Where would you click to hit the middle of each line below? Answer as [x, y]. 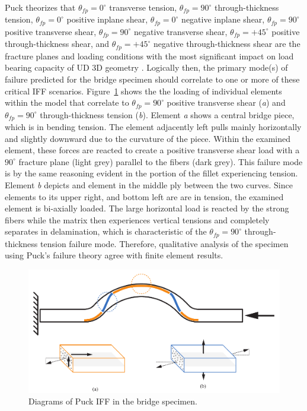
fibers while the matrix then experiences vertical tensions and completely [137, 219]
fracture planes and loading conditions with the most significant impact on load [149, 56]
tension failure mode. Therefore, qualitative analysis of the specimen [164, 243]
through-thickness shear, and [57, 44]
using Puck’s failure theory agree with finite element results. [114, 255]
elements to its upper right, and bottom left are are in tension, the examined [144, 196]
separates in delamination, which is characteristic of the [106, 231]
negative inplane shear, [223, 19]
